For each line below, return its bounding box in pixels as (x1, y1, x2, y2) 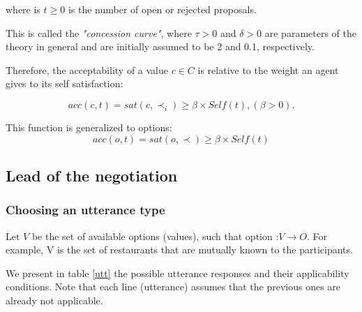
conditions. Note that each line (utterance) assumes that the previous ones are (6, 279, 341, 294)
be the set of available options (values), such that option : (31, 228, 279, 243)
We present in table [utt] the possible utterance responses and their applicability (6, 265, 349, 280)
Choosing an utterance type (6, 201, 165, 218)
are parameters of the (264, 25, 356, 40)
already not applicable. (6, 292, 103, 307)
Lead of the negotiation (6, 164, 178, 186)
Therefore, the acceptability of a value (6, 62, 169, 77)
